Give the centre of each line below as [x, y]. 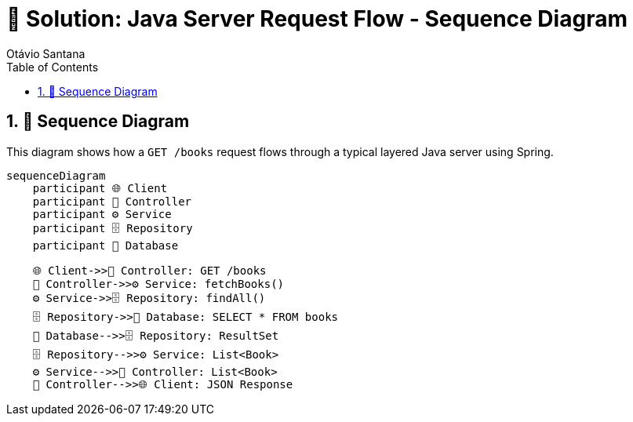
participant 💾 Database [105, 245]
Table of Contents [53, 67]
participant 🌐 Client [100, 188]
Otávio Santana [46, 53]
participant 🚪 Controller [112, 201]
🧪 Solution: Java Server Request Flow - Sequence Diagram [317, 19]
